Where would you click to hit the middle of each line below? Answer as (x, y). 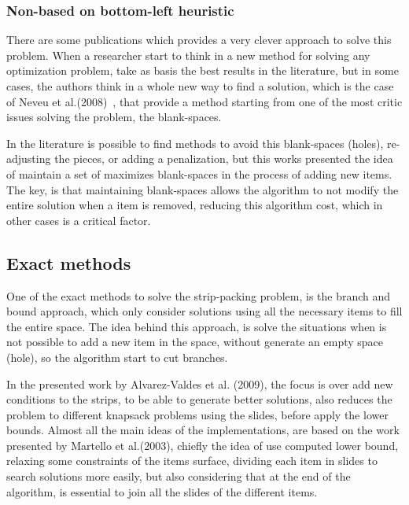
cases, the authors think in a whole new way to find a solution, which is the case (200, 86)
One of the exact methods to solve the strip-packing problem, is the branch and (199, 295)
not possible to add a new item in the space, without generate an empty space (195, 342)
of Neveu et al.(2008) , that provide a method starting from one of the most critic (204, 101)
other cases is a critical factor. (79, 220)
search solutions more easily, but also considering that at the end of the (179, 476)
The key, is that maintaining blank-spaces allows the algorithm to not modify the (203, 189)
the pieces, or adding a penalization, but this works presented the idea (224, 159)
